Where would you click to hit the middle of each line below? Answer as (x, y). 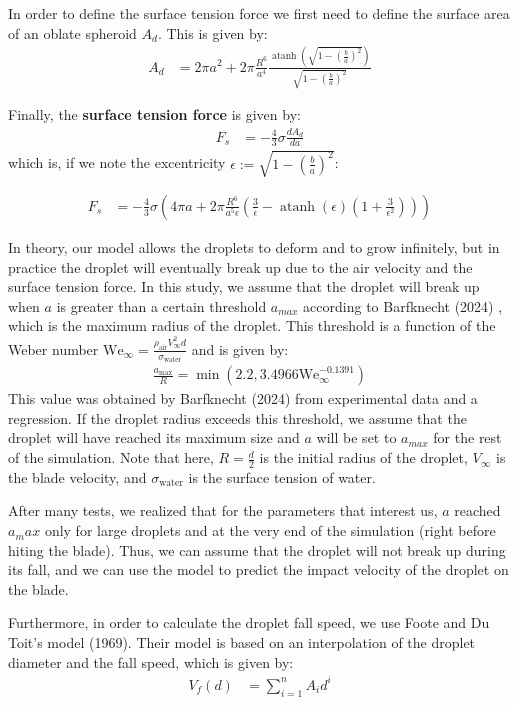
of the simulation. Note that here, (111, 457)
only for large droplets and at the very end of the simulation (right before (270, 530)
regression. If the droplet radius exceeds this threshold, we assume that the (237, 417)
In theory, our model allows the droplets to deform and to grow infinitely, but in (254, 246)
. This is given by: (212, 32)
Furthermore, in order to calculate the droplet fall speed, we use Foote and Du (249, 622)
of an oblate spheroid (72, 32)
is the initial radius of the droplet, (363, 457)
